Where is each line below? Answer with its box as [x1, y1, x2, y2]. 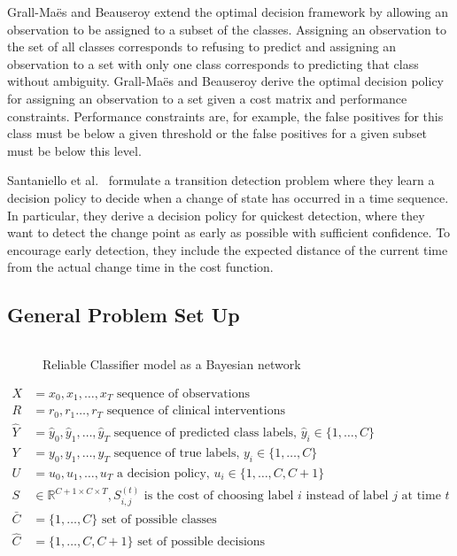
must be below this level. [7, 141, 142, 159]
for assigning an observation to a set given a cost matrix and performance [7, 89, 407, 107]
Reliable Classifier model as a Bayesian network [43, 355, 301, 374]
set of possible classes [101, 514, 217, 527]
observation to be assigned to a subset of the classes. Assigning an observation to [7, 19, 446, 38]
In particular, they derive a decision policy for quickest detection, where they [7, 205, 425, 224]
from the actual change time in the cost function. [7, 258, 274, 276]
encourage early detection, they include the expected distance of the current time [7, 240, 448, 259]
